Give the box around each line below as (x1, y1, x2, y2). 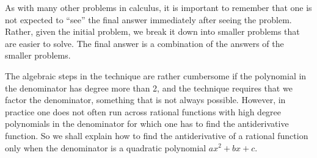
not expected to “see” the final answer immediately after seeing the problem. (5, 13, 292, 26)
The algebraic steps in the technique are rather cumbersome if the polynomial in (5, 69, 307, 82)
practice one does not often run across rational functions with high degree (5, 105, 282, 118)
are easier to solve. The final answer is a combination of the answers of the (5, 37, 284, 49)
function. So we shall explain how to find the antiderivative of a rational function (5, 129, 308, 142)
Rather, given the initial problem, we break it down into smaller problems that (5, 25, 300, 38)
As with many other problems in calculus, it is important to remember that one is (5, 1, 312, 13)
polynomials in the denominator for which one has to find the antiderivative (5, 117, 289, 130)
